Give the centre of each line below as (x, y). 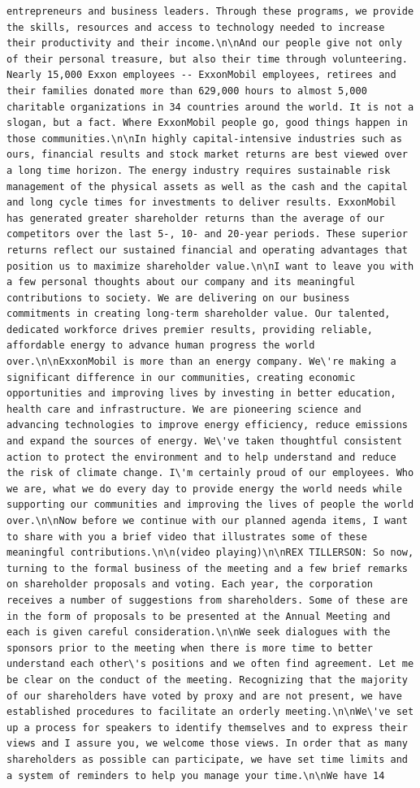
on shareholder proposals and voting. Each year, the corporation (190, 585)
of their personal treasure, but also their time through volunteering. (207, 59)
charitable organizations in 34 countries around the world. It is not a (210, 107)
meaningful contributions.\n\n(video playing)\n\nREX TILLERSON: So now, (210, 553)
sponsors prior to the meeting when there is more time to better (190, 648)
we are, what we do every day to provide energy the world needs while (204, 489)
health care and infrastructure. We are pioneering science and (184, 409)
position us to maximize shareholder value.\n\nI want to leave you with (210, 266)
